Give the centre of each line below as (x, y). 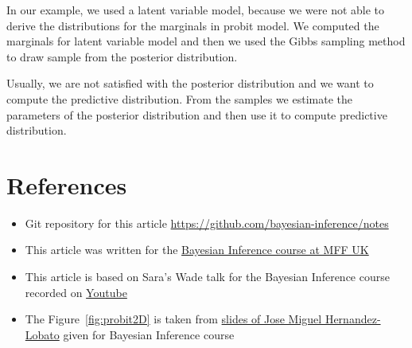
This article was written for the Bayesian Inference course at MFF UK (197, 250)
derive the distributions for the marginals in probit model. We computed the (193, 25)
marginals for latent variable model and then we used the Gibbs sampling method (206, 41)
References (67, 184)
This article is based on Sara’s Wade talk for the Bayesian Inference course (207, 277)
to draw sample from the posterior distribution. (122, 56)
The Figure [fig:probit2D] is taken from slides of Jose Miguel (173, 319)
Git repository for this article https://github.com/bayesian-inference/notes (207, 223)
